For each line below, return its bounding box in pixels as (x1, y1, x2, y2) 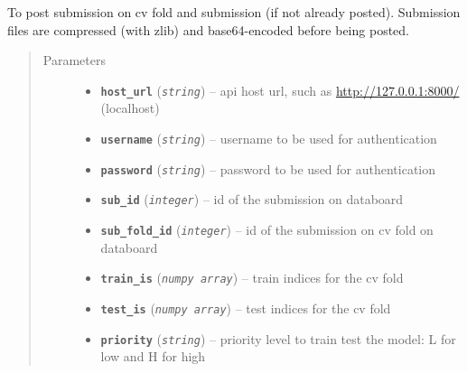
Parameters (42, 51, 106, 70)
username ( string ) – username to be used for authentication (100, 129, 437, 148)
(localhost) (100, 98, 160, 117)
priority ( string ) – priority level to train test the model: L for (100, 329, 456, 348)
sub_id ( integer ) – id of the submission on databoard (100, 190, 404, 209)
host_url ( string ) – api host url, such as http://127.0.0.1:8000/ (100, 80, 460, 99)
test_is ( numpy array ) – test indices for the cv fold (100, 298, 391, 317)
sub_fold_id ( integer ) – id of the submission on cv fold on (100, 220, 434, 238)
